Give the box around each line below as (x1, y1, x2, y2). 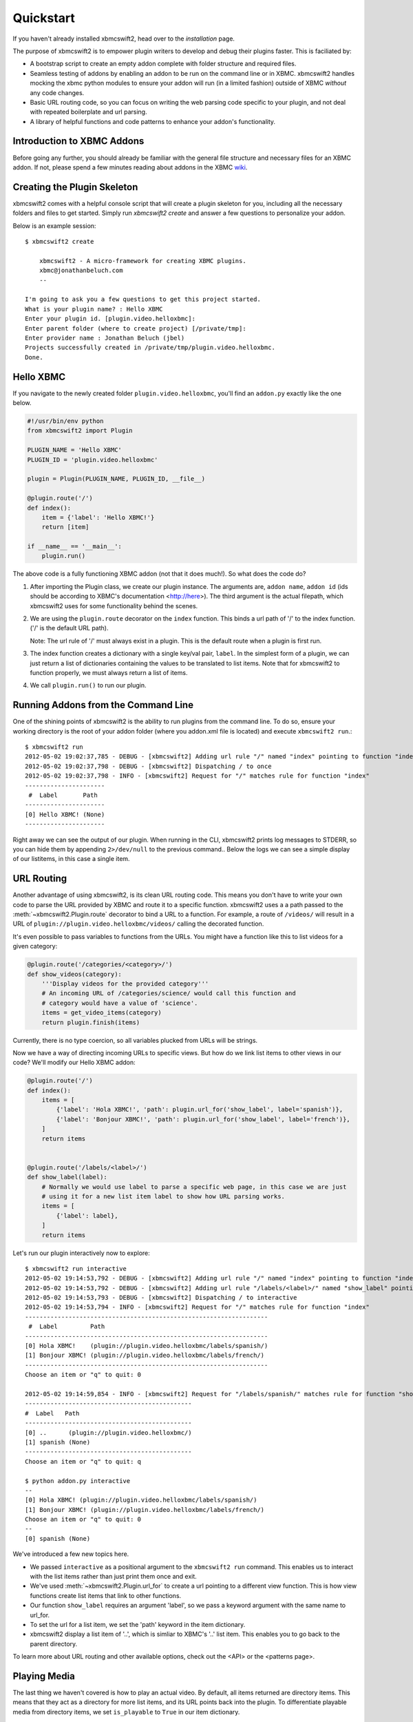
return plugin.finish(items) (41, 1018, 140, 1026)
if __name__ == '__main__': (27, 543, 122, 550)
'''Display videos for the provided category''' (41, 979, 209, 988)
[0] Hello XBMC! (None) (25, 810, 105, 818)
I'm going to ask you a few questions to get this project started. (25, 295, 261, 303)
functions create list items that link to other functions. (30, 1591, 182, 1599)
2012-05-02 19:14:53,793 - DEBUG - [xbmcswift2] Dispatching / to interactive (25, 1294, 297, 1302)
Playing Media (12, 1670, 75, 1682)
